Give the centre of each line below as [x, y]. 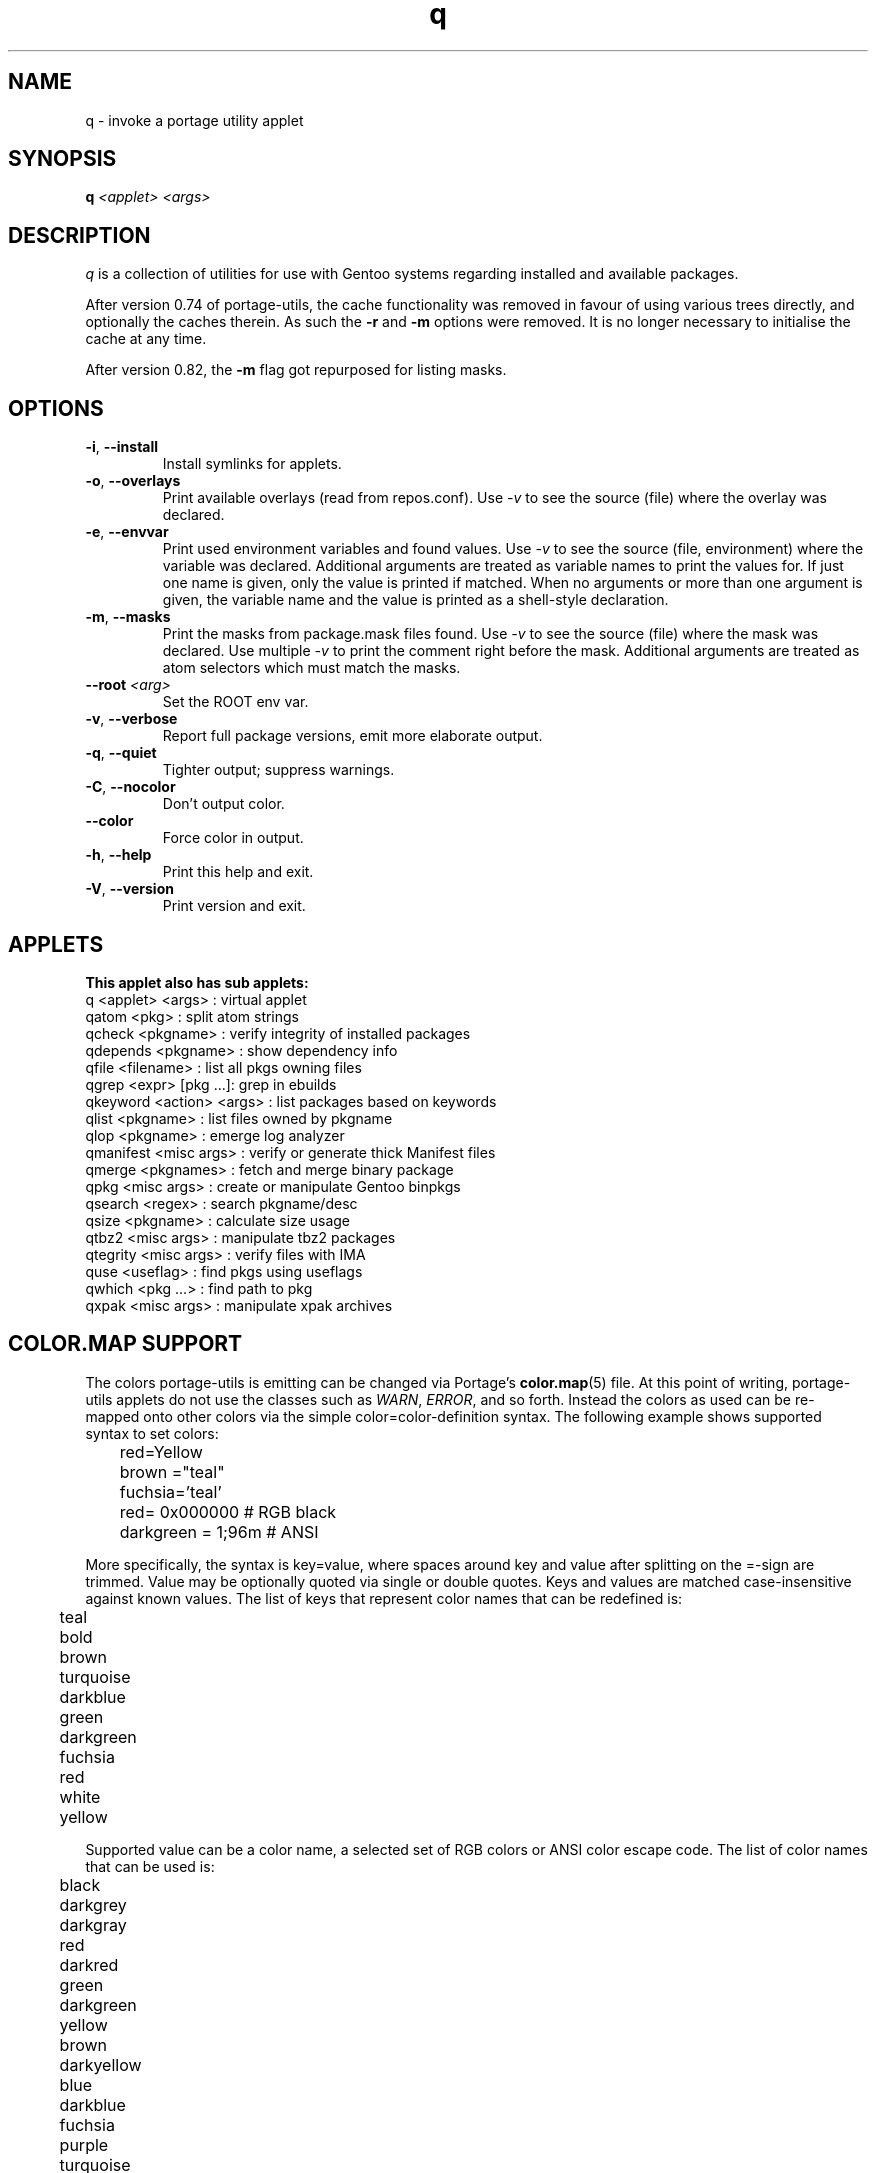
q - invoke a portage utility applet [194, 120]
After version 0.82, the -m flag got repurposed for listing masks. [296, 370]
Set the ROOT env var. [235, 702]
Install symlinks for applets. [252, 464]
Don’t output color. [223, 804]
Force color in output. [233, 838]
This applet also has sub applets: [197, 982]
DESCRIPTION [79, 235]
